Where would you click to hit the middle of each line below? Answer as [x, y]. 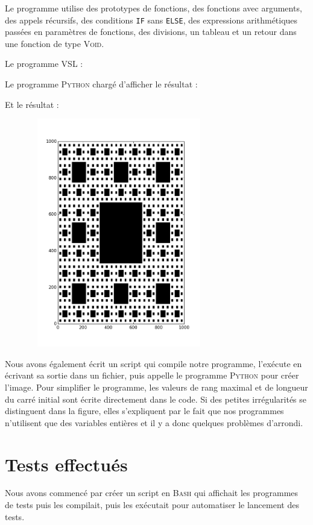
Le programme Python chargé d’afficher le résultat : [101, 84]
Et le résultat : [32, 104]
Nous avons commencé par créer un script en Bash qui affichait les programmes [152, 493]
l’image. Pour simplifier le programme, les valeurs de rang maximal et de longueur [156, 387]
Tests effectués [66, 464]
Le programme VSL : [44, 64]
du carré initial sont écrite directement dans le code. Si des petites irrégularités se [156, 399]
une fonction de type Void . [55, 43]
